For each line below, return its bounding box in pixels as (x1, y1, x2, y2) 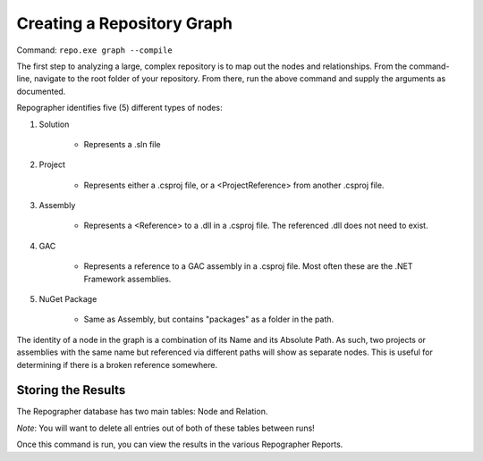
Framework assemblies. (83, 273, 172, 284)
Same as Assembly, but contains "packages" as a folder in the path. (83, 314, 335, 325)
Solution (38, 119, 70, 130)
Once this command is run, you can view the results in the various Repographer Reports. (16, 439, 343, 450)
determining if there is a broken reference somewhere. (16, 359, 218, 370)
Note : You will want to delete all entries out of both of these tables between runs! (16, 423, 315, 433)
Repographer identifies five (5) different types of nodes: (16, 103, 223, 113)
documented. (16, 86, 66, 96)
